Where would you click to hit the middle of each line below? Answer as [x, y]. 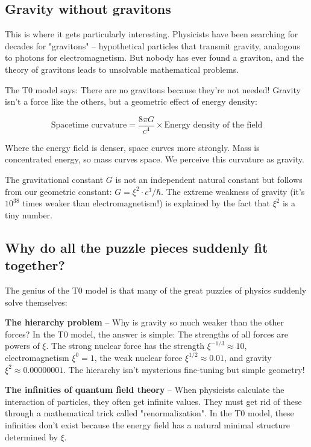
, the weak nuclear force [138, 357]
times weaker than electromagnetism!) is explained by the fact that [146, 203]
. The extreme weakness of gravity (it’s [233, 191]
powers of [22, 346]
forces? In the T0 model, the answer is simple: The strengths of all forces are [147, 334]
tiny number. [29, 214]
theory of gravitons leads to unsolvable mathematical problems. [122, 69]
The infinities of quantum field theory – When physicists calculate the [145, 390]
